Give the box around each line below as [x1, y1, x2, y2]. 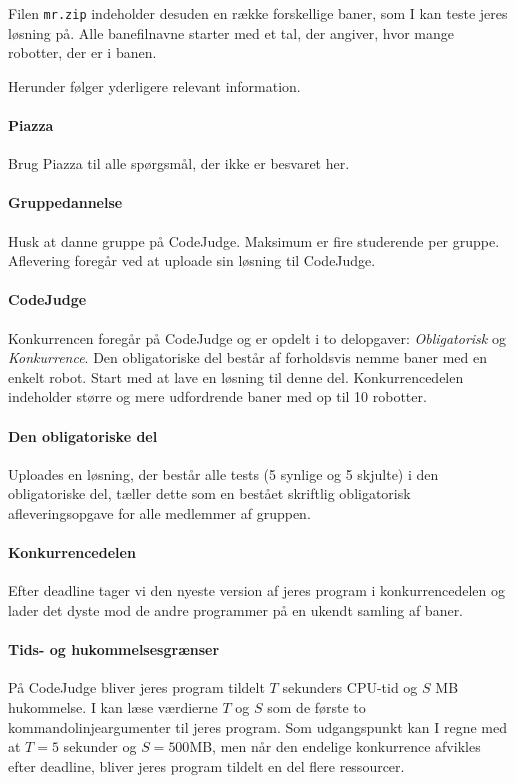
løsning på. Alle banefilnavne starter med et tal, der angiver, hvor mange [8, 22, 455, 43]
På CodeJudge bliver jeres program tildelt [8, 677, 265, 698]
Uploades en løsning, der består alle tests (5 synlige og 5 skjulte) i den [8, 463, 439, 484]
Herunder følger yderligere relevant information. [8, 75, 301, 96]
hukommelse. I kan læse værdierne [8, 696, 218, 717]
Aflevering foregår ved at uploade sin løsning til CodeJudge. [8, 250, 376, 271]
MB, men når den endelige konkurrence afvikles [189, 736, 481, 757]
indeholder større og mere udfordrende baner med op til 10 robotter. [8, 386, 427, 407]
